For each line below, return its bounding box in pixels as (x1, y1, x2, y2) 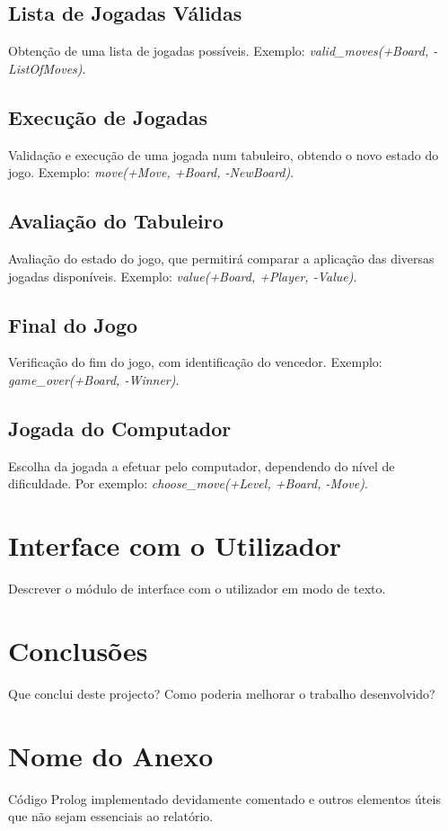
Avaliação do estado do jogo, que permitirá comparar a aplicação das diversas (8, 248, 435, 267)
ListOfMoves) (8, 58, 83, 77)
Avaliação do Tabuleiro (8, 207, 224, 235)
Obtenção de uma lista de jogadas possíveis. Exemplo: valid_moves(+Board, (8, 41, 429, 60)
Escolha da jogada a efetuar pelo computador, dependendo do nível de (8, 456, 395, 475)
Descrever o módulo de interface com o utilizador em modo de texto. (8, 579, 386, 598)
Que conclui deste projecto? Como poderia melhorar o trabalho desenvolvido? (8, 684, 435, 702)
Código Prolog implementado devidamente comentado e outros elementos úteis (8, 789, 441, 808)
